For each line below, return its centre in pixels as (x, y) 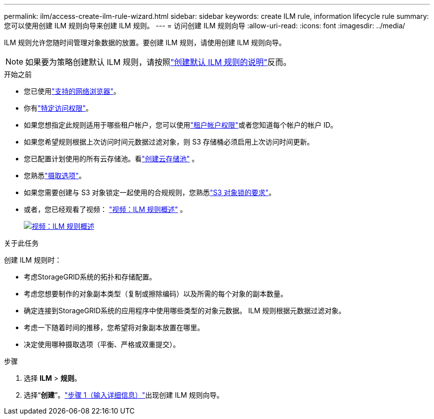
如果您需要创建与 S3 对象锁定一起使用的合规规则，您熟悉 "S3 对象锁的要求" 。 (150, 192)
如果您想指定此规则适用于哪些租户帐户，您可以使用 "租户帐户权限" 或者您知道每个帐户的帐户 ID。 (181, 125)
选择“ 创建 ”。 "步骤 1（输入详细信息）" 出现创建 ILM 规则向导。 (124, 395)
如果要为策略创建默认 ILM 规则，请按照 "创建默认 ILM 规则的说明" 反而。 (158, 62)
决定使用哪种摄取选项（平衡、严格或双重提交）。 (102, 344)
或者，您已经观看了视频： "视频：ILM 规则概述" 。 (106, 209)
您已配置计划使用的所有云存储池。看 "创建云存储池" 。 (111, 159)
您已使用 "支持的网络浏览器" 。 (72, 91)
